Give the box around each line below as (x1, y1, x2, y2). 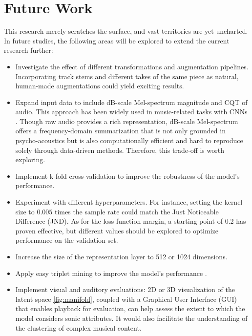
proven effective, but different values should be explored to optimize (15, 225, 218, 235)
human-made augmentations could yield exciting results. (15, 81, 184, 91)
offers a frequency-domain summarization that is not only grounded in (15, 126, 226, 136)
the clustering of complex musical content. (15, 322, 142, 333)
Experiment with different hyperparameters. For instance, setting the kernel (15, 197, 243, 207)
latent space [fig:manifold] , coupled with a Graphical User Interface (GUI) (15, 294, 237, 304)
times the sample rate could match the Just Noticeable (54, 206, 219, 216)
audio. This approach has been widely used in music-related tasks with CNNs (15, 106, 248, 117)
